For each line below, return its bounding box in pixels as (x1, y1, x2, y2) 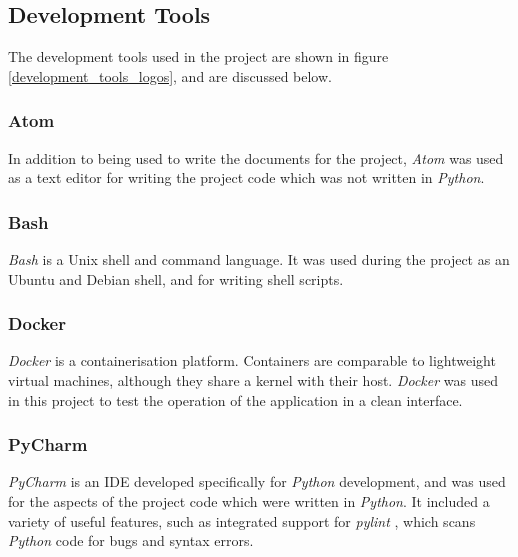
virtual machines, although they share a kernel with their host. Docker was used (8, 370, 499, 391)
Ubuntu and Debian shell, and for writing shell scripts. (8, 268, 344, 289)
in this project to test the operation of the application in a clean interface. (8, 389, 463, 410)
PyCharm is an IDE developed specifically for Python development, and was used (8, 471, 506, 492)
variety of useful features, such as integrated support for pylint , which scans (8, 510, 476, 531)
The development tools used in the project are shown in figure (8, 46, 389, 67)
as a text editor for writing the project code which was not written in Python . (8, 167, 485, 188)
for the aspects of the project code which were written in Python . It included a (8, 491, 490, 512)
